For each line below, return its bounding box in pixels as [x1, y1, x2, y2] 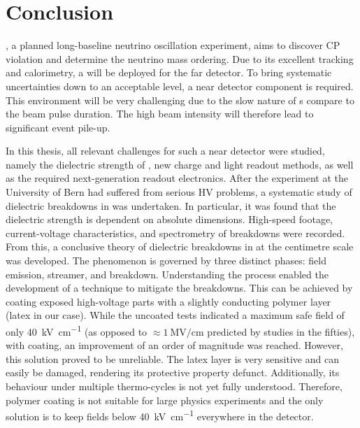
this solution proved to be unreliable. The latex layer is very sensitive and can [6, 351, 339, 366]
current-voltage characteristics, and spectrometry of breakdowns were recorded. [6, 225, 345, 240]
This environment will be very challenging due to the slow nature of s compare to [6, 92, 354, 107]
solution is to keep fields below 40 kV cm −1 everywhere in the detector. [6, 407, 314, 423]
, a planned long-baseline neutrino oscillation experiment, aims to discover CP [6, 38, 340, 52]
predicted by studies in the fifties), [207, 324, 355, 338]
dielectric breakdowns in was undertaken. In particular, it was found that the [6, 198, 336, 213]
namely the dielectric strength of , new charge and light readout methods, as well [6, 157, 354, 171]
